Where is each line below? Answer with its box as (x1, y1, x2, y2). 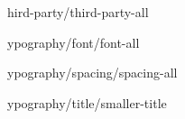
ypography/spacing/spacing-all (7, 63, 178, 82)
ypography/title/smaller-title (7, 93, 167, 112)
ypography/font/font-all (7, 32, 140, 51)
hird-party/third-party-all (7, 3, 149, 21)
